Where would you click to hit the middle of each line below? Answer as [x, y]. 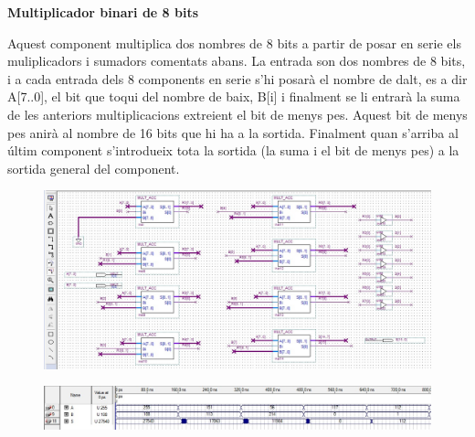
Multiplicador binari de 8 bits [103, 12]
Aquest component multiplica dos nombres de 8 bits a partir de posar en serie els [234, 43]
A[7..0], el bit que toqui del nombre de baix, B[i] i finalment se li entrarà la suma [234, 96]
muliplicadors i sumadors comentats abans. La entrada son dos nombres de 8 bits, [237, 61]
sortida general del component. [94, 168]
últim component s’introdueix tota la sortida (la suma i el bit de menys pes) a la [233, 150]
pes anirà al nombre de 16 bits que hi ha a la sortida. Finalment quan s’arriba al [233, 132]
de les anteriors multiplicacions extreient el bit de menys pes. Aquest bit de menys [237, 114]
